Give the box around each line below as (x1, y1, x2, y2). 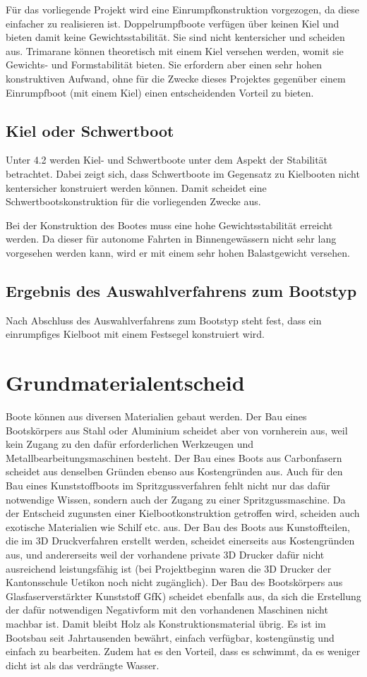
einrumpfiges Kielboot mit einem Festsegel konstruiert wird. (6, 327, 265, 341)
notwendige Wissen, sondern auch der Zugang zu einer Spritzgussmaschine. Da (6, 492, 346, 506)
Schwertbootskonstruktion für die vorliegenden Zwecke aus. (6, 194, 261, 209)
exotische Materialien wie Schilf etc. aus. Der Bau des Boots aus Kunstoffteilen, (6, 519, 350, 534)
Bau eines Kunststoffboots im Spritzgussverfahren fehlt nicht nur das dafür (6, 478, 330, 492)
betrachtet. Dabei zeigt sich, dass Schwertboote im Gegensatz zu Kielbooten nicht (6, 166, 360, 181)
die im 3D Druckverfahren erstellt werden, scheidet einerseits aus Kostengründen (6, 533, 355, 548)
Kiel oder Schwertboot (6, 119, 174, 141)
